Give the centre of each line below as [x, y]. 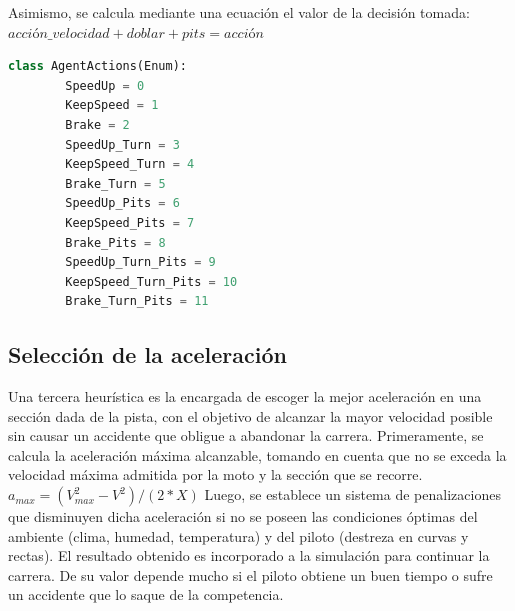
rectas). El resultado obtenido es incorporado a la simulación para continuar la [249, 555]
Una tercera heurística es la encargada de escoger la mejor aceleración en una [245, 396]
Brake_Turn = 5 [115, 183]
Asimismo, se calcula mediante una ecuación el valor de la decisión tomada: [239, 12]
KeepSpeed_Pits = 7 [130, 222]
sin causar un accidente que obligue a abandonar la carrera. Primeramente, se [246, 435]
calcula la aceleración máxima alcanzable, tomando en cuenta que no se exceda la [257, 454]
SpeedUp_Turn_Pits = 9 [140, 262]
